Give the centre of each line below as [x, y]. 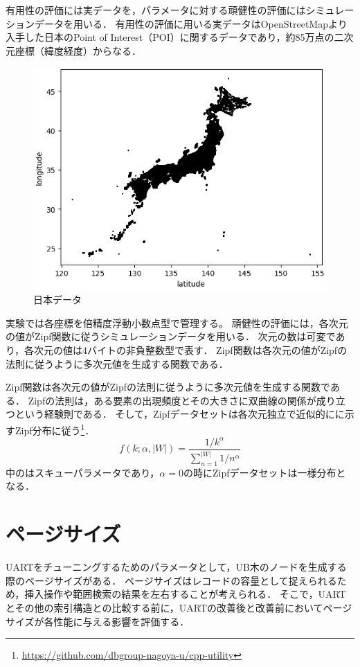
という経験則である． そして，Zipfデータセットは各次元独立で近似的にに [180, 414]
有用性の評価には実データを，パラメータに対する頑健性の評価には [156, 10]
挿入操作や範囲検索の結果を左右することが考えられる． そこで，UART [185, 594]
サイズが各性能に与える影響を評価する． [98, 621]
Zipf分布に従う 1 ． [55, 429]
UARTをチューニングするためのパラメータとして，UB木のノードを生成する [176, 567]
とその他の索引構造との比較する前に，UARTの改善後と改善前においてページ [179, 607]
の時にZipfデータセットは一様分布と [264, 472]
